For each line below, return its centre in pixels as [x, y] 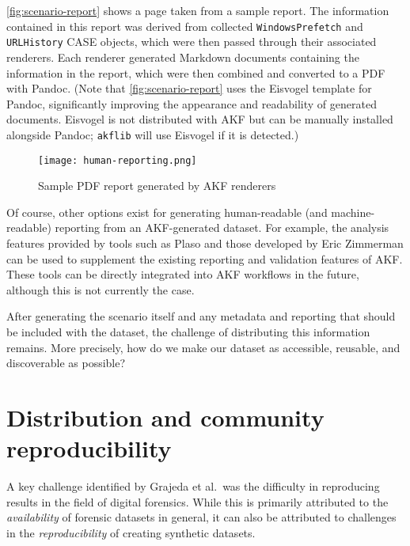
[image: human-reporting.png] [118, 160]
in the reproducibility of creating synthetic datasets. [131, 532]
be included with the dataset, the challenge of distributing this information [188, 331]
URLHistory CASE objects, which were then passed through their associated [192, 42]
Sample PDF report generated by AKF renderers [157, 186]
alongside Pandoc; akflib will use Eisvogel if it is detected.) [153, 134]
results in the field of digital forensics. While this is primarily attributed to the [197, 501]
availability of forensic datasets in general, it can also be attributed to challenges [201, 517]
